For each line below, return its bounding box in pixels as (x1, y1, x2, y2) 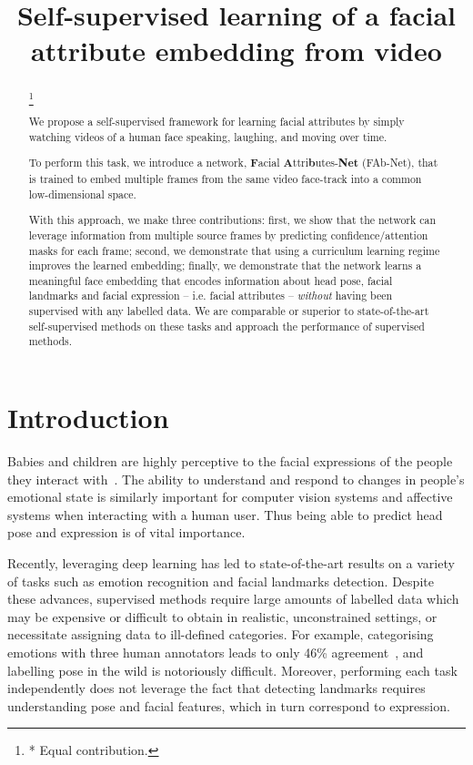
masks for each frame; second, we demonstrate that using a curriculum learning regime (28, 242, 440, 258)
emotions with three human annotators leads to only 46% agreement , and (7, 642, 424, 661)
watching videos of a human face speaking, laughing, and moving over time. (28, 128, 387, 144)
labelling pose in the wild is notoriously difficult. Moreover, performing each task (7, 660, 458, 679)
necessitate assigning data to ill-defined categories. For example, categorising (7, 625, 434, 644)
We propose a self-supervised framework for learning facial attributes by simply (28, 114, 405, 129)
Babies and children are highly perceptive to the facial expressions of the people (7, 452, 453, 471)
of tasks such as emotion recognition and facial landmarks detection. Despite (7, 571, 434, 590)
